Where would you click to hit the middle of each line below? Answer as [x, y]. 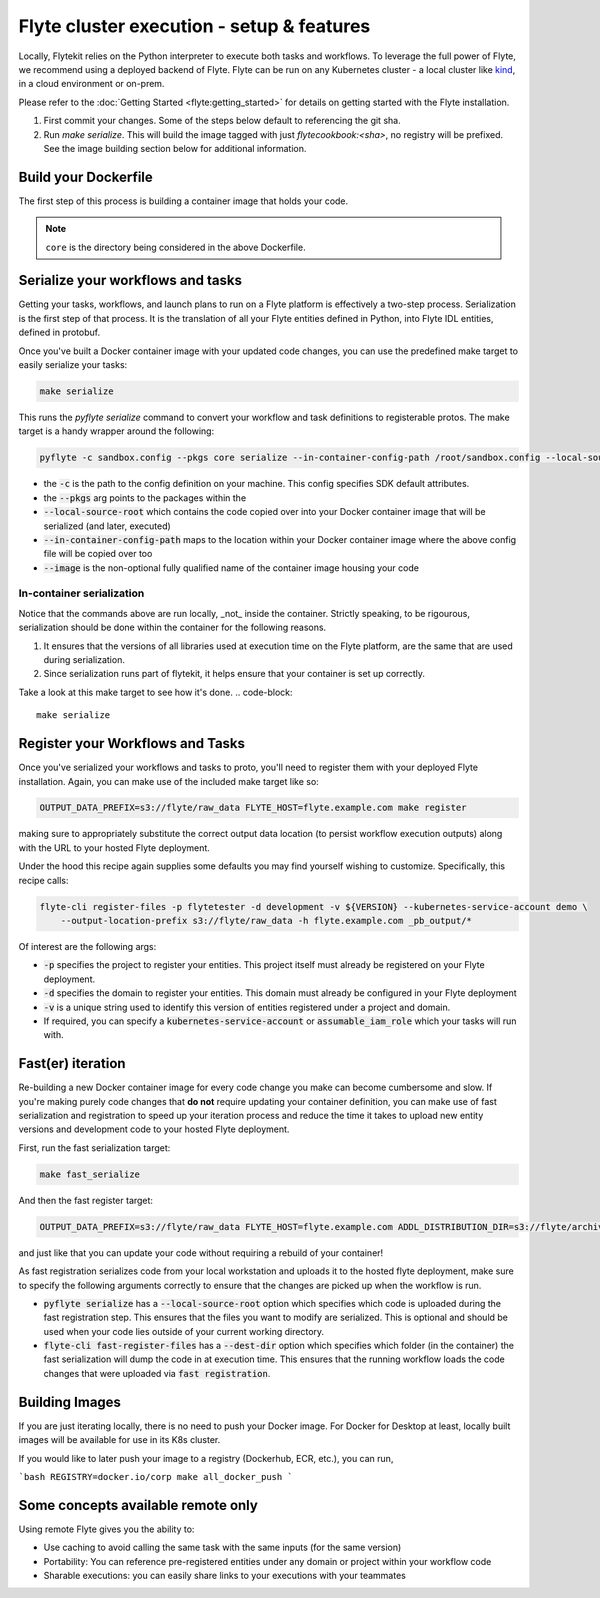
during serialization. [84, 660]
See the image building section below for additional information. [175, 148]
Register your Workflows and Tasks [131, 743]
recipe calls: [43, 880]
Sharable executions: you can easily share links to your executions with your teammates [225, 1576]
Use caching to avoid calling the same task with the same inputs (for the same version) [222, 1547]
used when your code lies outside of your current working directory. [184, 1331]
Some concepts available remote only [138, 1505]
